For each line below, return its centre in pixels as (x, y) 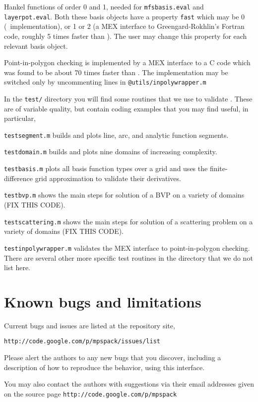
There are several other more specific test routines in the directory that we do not (129, 257)
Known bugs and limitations (103, 301)
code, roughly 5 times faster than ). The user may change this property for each (126, 36)
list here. (17, 267)
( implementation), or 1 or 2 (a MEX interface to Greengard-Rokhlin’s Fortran (124, 26)
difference (18, 178)
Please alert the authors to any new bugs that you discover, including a (113, 357)
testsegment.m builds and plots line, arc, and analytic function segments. (116, 135)
